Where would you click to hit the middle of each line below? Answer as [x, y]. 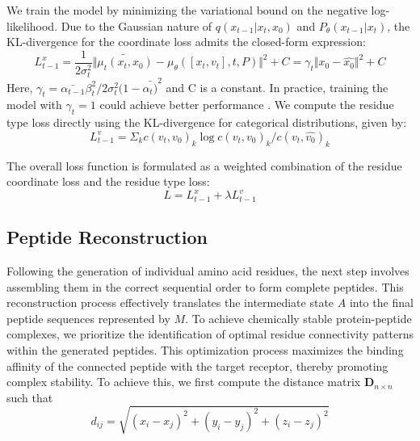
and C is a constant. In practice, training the [277, 87]
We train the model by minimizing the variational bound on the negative [187, 10]
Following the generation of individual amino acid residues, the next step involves [208, 270]
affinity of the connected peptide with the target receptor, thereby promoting [197, 365]
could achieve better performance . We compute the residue [247, 105]
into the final [381, 302]
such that [30, 397]
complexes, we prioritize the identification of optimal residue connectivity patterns [210, 334]
